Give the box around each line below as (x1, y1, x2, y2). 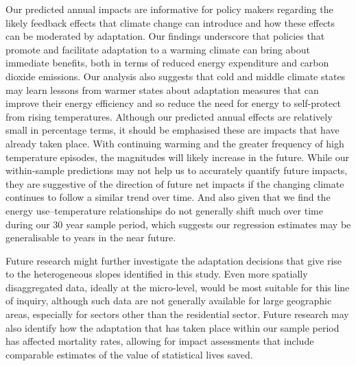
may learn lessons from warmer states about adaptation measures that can (5, 82, 319, 97)
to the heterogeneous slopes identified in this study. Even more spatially (5, 267, 308, 281)
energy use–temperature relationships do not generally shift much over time (5, 203, 323, 217)
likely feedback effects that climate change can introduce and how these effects (5, 15, 335, 29)
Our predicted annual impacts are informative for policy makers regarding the (5, 2, 333, 16)
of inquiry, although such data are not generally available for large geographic (5, 293, 332, 308)
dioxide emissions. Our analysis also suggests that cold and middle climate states (5, 69, 346, 83)
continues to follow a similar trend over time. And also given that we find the (5, 190, 331, 204)
